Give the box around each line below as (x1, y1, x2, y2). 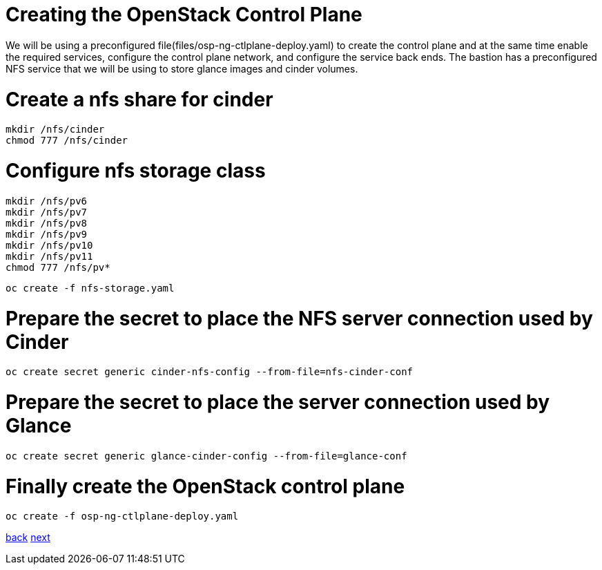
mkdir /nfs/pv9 (6, 228, 88, 240)
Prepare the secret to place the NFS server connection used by (6, 306, 593, 330)
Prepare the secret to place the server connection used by (6, 390, 550, 414)
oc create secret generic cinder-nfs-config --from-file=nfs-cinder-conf (6, 366, 414, 378)
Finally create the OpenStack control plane (6, 474, 405, 498)
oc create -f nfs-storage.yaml (6, 282, 175, 294)
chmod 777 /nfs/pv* (6, 261, 110, 273)
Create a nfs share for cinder (6, 87, 273, 111)
